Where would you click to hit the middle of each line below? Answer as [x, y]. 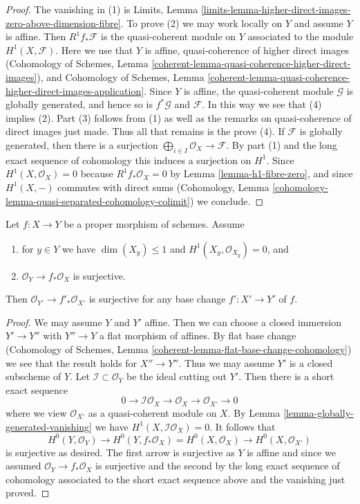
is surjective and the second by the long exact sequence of [218, 466]
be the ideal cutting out [177, 376]
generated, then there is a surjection [82, 144]
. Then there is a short [286, 376]
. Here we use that [94, 49]
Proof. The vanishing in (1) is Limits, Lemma [102, 9]
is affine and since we [292, 452]
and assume [319, 22]
